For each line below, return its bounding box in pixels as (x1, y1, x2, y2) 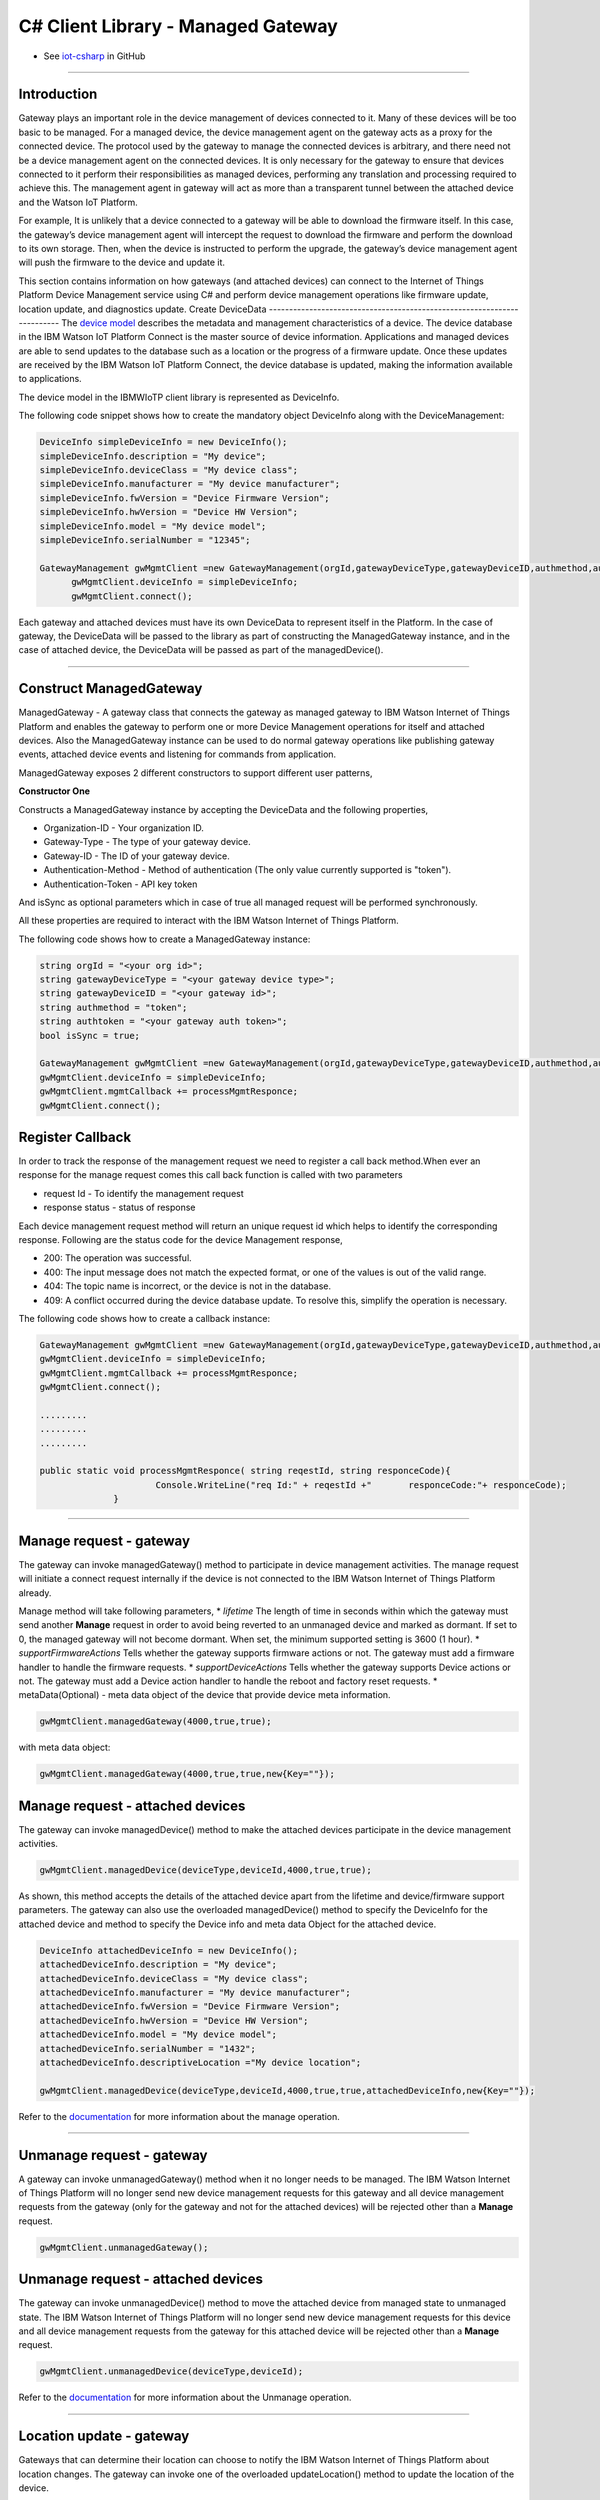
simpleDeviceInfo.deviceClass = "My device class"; (39, 465, 299, 476)
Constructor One (18, 785, 90, 797)
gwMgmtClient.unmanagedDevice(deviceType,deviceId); (39, 2366, 304, 2377)
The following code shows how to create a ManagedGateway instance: (18, 933, 311, 945)
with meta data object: (18, 1741, 111, 1754)
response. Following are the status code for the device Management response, (18, 1234, 344, 1246)
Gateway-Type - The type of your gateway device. (43, 836, 252, 848)
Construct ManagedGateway (18, 680, 203, 697)
